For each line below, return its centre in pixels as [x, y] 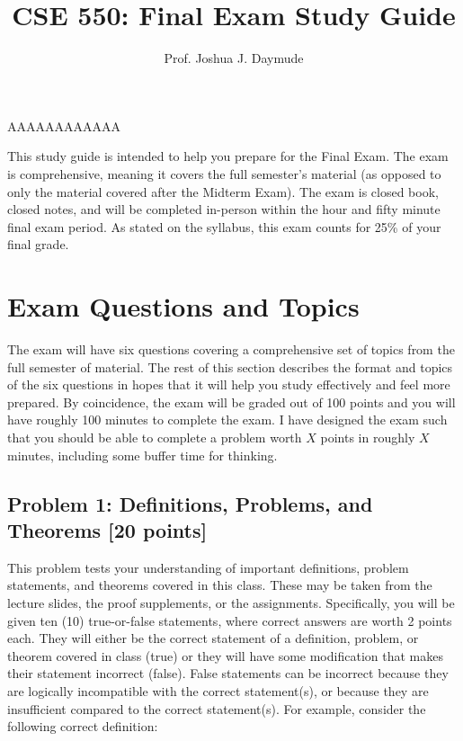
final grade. [38, 244]
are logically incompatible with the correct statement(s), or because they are [218, 690]
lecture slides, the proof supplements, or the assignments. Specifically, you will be [231, 602]
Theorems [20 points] [107, 529]
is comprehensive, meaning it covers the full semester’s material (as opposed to [224, 173]
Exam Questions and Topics [183, 306]
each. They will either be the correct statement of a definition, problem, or [213, 638]
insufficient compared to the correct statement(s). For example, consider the [217, 708]
